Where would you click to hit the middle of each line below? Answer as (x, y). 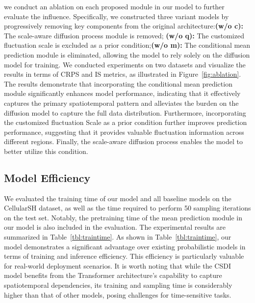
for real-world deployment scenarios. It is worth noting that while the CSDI (118, 265)
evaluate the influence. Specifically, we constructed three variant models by (116, 16)
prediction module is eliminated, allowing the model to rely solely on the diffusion (127, 54)
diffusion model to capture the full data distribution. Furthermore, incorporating (125, 112)
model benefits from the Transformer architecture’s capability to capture (113, 275)
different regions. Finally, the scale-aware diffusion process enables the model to (123, 141)
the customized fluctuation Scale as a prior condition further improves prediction (126, 122)
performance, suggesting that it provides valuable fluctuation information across (124, 132)
